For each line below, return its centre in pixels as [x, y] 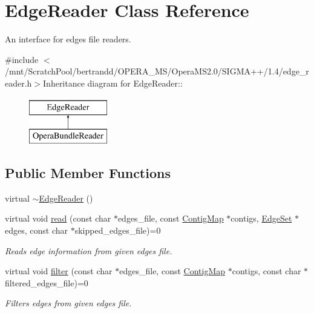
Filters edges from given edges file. [68, 303]
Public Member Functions [88, 173]
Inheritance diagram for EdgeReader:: [113, 83]
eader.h [18, 83]
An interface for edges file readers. [68, 39]
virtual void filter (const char [59, 271]
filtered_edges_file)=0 [47, 282]
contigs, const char [267, 271]
